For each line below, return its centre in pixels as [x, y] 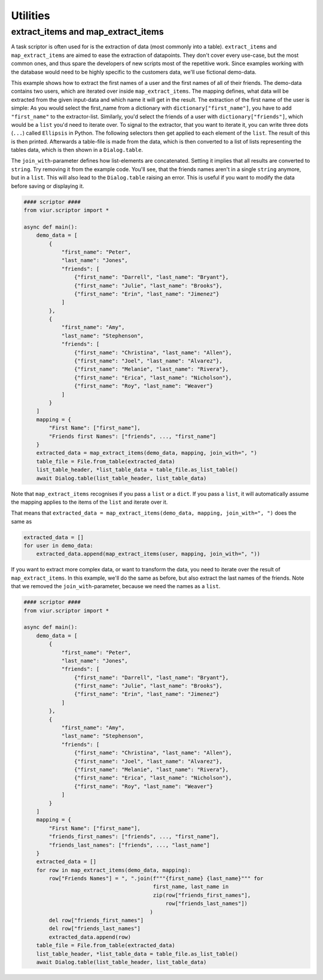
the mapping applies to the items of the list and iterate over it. [89, 502]
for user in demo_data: [59, 546]
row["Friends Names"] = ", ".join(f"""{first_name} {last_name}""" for [156, 879]
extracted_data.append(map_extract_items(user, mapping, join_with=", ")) [148, 554]
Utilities [31, 16]
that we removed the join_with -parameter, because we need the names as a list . [116, 586]
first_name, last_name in [191, 887]
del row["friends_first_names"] [96, 920]
